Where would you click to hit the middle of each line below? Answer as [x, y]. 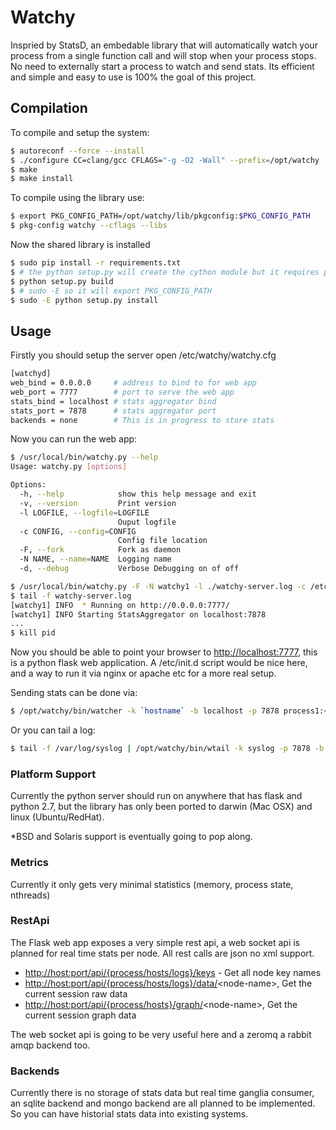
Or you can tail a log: [53, 730]
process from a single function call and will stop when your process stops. [163, 55]
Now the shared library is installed [80, 244]
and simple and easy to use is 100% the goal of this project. [133, 77]
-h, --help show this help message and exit [138, 494]
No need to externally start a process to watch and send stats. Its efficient [162, 66]
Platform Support [53, 774]
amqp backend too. [50, 1045]
